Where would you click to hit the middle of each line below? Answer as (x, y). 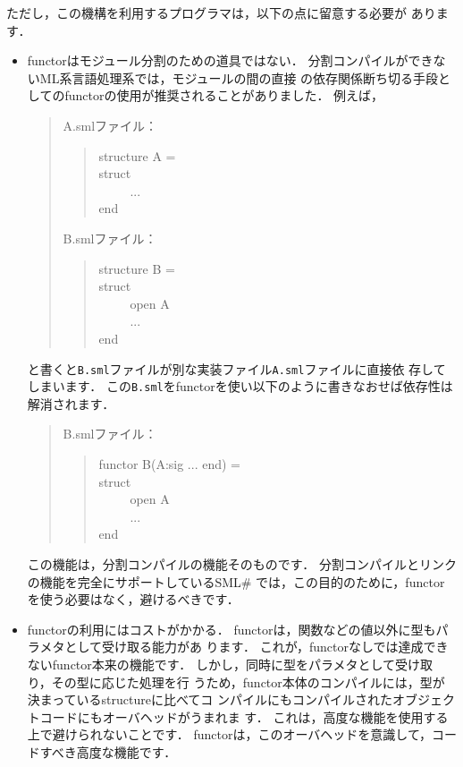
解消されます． (71, 403)
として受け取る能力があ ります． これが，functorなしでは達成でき (257, 647)
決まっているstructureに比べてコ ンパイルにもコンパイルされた (210, 699)
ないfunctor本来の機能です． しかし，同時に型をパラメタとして (211, 664)
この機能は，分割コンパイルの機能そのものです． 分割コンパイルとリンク (242, 563)
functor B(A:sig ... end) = (169, 464)
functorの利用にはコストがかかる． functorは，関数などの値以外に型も (231, 629)
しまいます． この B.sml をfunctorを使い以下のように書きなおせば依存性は (240, 386)
